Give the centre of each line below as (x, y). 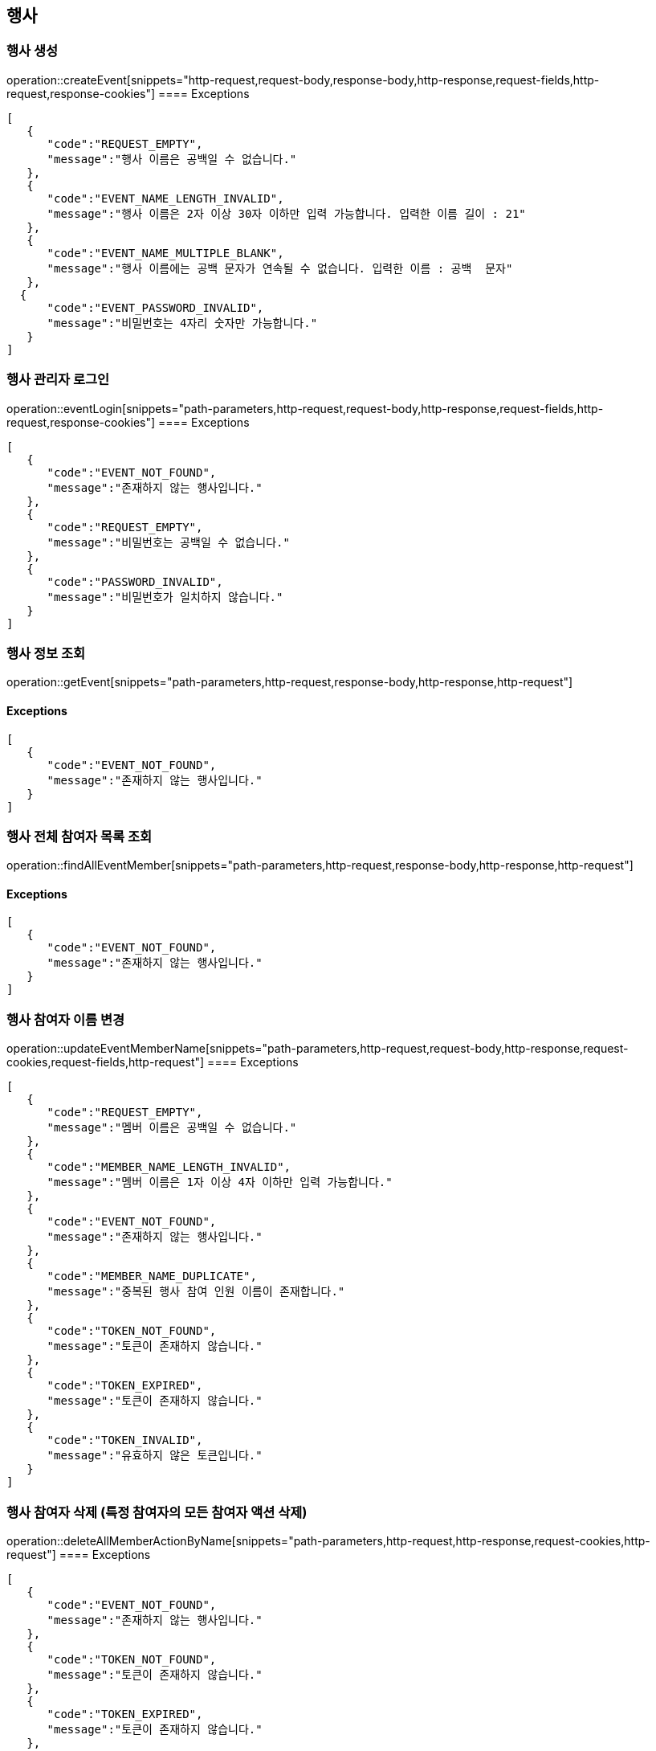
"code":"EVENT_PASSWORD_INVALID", (155, 307)
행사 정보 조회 (46, 653)
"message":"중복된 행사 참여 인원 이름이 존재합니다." (196, 1292)
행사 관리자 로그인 (58, 380)
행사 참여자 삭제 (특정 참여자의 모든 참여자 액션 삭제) (157, 1512)
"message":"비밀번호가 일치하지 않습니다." (165, 597)
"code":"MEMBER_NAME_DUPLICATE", (152, 1276)
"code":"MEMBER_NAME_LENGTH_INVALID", (169, 1167)
